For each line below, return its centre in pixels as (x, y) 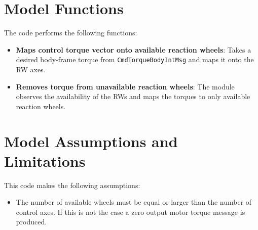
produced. (31, 222)
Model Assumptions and (91, 141)
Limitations (45, 160)
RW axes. (31, 69)
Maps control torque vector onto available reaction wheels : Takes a (134, 49)
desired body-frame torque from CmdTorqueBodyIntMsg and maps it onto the (135, 59)
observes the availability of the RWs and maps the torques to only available (133, 96)
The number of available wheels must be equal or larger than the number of (134, 202)
